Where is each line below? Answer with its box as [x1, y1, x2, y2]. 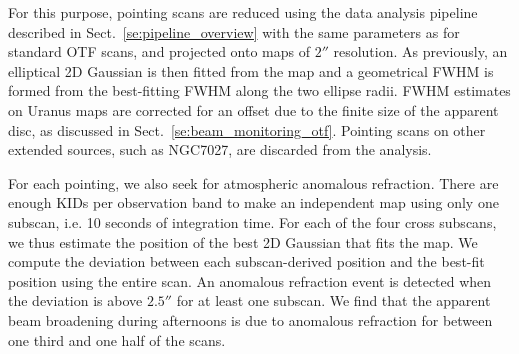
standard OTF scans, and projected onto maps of [8, 41, 310, 62]
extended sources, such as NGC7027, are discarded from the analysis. [8, 139, 432, 160]
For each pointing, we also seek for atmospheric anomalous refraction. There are [8, 172, 499, 193]
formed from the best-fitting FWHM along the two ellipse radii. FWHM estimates [8, 80, 511, 101]
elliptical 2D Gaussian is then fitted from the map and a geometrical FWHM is [8, 60, 494, 81]
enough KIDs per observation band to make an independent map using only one [8, 192, 499, 213]
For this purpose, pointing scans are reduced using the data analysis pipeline [8, 2, 478, 22]
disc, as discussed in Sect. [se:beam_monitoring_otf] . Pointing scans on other [8, 119, 486, 140]
